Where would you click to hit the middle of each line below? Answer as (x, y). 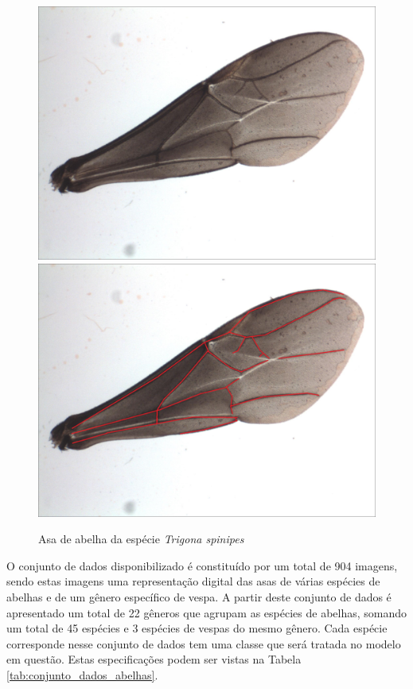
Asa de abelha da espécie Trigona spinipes (141, 539)
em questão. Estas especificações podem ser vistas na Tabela (154, 659)
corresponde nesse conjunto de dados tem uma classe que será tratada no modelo (204, 643)
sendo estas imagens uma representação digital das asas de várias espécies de (193, 581)
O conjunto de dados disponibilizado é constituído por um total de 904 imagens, (202, 565)
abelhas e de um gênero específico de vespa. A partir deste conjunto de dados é (199, 596)
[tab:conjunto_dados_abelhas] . (82, 674)
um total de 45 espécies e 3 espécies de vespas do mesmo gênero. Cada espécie (197, 628)
